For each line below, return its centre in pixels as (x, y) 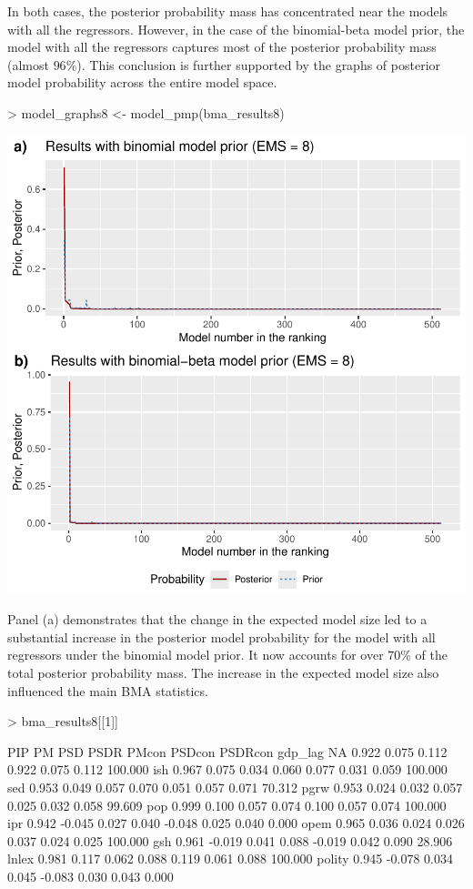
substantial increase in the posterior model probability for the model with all (221, 636)
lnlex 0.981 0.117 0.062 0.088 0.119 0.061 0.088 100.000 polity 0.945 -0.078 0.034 (230, 859)
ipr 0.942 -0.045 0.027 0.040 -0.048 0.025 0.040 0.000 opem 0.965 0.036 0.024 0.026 (236, 823)
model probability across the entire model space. (142, 82)
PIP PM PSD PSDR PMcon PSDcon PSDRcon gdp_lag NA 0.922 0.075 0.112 (227, 751)
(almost (28, 64)
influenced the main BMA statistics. (108, 690)
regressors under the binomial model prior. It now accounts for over (196, 655)
